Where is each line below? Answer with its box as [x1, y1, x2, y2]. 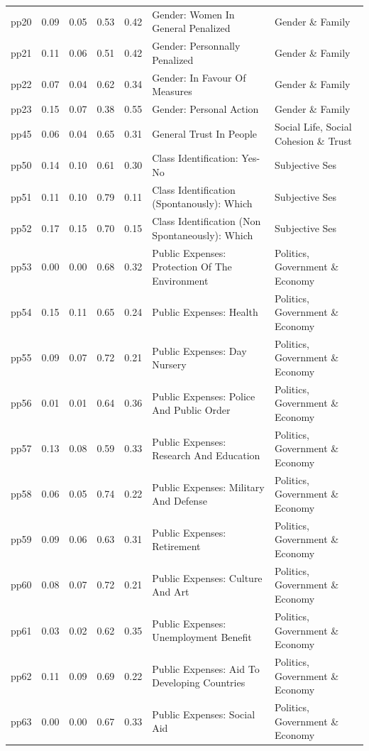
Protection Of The [152, 259, 232, 274]
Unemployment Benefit [152, 630, 252, 645]
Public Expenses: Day [152, 343, 247, 358]
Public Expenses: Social [152, 706, 255, 721]
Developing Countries [152, 675, 246, 690]
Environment [152, 273, 209, 287]
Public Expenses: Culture [152, 570, 263, 585]
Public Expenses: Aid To [152, 661, 260, 676]
